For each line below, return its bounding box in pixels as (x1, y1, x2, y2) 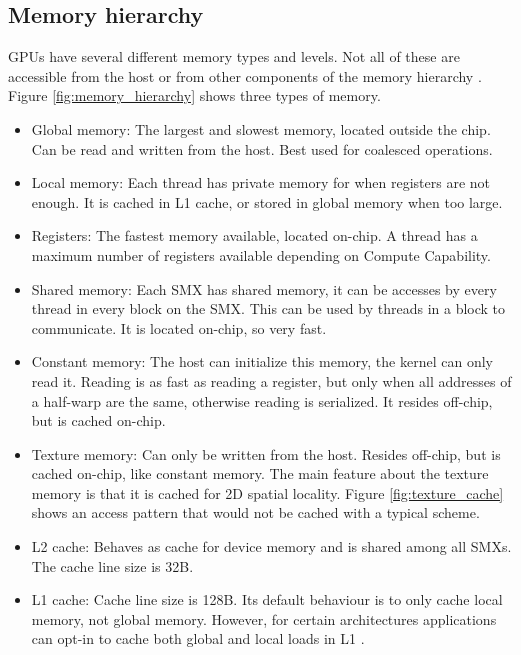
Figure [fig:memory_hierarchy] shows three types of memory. (8, 85, 381, 106)
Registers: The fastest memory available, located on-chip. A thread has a (31, 225, 478, 246)
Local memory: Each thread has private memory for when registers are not (31, 172, 491, 193)
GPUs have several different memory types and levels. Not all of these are (8, 46, 460, 67)
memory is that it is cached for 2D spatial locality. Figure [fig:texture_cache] (31, 482, 504, 503)
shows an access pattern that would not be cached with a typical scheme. (31, 502, 480, 523)
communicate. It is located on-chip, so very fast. (31, 317, 327, 338)
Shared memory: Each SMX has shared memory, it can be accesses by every (31, 278, 497, 299)
